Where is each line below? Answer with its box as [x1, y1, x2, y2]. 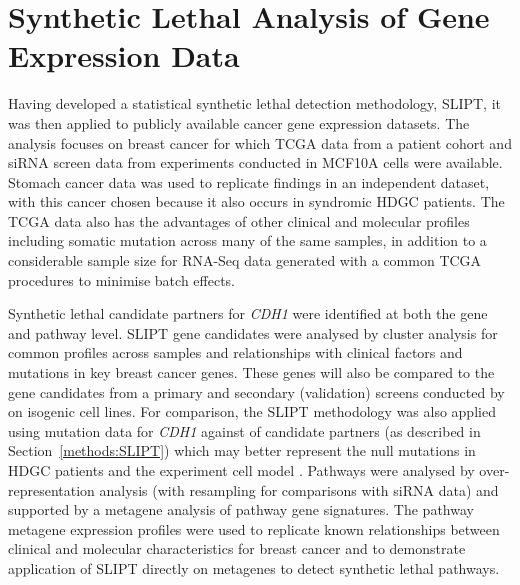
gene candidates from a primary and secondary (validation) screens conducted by [8, 381, 505, 402]
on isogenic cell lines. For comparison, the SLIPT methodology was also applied [8, 401, 496, 422]
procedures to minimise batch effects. [8, 269, 235, 290]
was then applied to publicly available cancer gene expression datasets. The [8, 112, 470, 133]
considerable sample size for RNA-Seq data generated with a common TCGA [8, 250, 482, 271]
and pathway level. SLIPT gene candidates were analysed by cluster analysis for [8, 322, 498, 343]
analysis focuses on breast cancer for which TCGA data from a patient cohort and [8, 132, 512, 153]
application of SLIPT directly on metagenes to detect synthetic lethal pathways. [8, 557, 500, 578]
